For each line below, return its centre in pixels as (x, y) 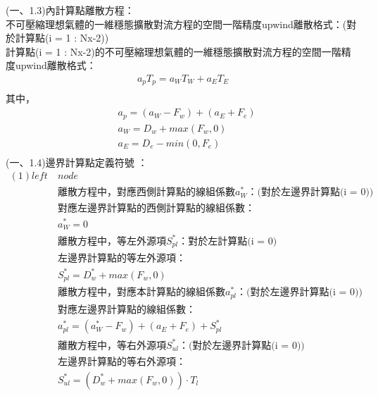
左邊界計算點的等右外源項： (122, 362)
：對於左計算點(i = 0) (228, 241)
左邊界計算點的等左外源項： (122, 258)
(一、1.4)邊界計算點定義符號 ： (77, 162)
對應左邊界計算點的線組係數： (127, 310)
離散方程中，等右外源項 (112, 346)
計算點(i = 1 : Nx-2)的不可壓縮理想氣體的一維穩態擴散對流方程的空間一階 (174, 51)
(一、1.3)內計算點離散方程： (70, 10)
